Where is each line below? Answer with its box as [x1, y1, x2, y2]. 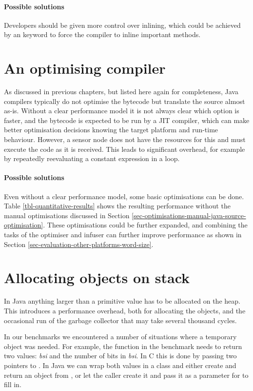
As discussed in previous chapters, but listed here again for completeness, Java [4, 86, 238, 97]
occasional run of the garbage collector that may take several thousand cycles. [4, 315, 237, 325]
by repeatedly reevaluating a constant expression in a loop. [4, 153, 180, 164]
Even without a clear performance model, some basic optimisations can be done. [4, 191, 244, 201]
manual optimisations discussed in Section [4, 210, 130, 220]
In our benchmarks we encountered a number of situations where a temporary [4, 331, 237, 342]
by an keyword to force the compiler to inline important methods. [4, 29, 201, 40]
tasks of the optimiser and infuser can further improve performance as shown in [4, 229, 242, 240]
